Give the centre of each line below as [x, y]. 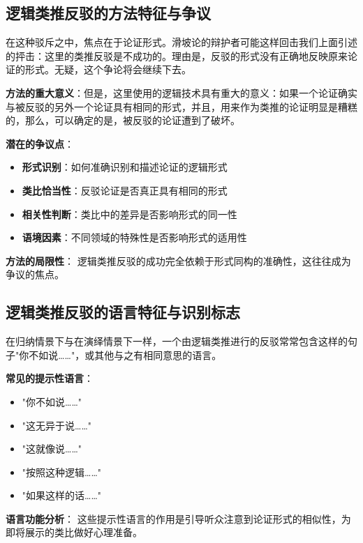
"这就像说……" [52, 449]
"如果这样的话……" [62, 495]
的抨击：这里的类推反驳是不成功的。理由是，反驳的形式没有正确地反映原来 [177, 55]
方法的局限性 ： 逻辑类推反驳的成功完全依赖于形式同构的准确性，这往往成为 [178, 260]
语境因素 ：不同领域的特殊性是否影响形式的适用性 [134, 237]
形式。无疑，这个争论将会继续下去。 [108, 69]
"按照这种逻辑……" [62, 472]
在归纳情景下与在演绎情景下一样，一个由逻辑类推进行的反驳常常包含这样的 [177, 341]
